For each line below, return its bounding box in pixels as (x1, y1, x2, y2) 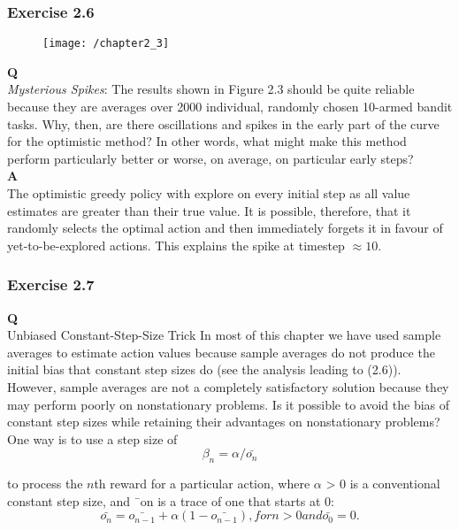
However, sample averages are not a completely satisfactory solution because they (7, 378, 449, 396)
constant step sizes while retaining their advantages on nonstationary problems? (7, 412, 440, 431)
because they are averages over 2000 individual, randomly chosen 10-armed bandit (7, 97, 453, 116)
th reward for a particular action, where (94, 474, 310, 493)
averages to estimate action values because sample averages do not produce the (7, 342, 435, 361)
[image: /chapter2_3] (42, 37, 170, 50)
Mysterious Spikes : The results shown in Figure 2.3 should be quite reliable (7, 80, 415, 98)
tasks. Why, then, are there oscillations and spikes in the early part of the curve (7, 114, 440, 133)
